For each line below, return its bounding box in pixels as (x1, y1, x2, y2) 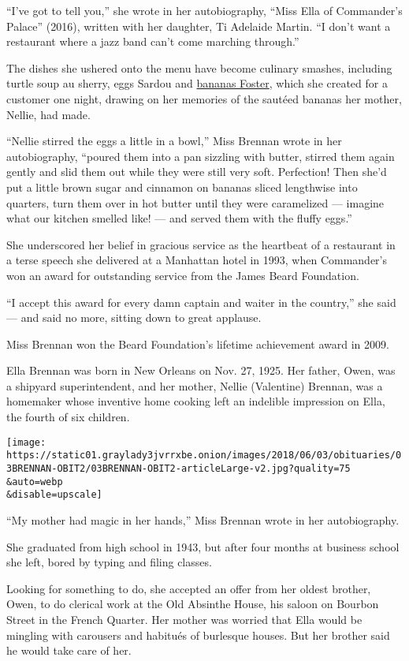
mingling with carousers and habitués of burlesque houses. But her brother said (6, 626, 390, 643)
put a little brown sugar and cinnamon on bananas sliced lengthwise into (6, 178, 358, 195)
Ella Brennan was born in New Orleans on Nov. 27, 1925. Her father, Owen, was (6, 362, 396, 379)
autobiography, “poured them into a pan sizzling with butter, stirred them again (6, 148, 395, 164)
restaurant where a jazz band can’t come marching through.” (6, 33, 299, 50)
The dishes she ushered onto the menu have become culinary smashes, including (6, 59, 392, 76)
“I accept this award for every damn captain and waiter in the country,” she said (6, 293, 396, 310)
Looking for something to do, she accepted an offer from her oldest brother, (6, 580, 371, 596)
